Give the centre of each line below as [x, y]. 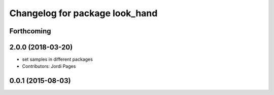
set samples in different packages [58, 59]
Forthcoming [30, 31]
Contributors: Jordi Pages [49, 66]
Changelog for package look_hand [83, 13]
